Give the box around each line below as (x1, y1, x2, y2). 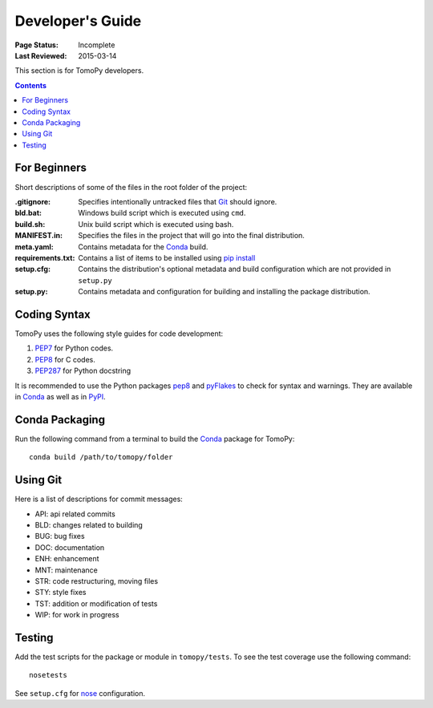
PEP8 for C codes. (34, 354, 95, 364)
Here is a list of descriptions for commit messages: (14, 494, 184, 504)
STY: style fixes (34, 588, 87, 597)
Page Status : (14, 40, 59, 50)
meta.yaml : (14, 241, 54, 252)
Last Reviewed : (14, 51, 67, 60)
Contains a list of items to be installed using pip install (78, 253, 256, 262)
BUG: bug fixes (34, 532, 85, 541)
